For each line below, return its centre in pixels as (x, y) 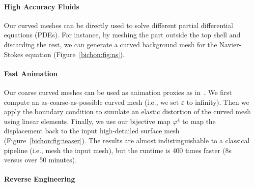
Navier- (230, 44)
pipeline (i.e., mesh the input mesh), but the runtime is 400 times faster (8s (118, 150)
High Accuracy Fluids (42, 6)
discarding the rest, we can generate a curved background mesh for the (111, 44)
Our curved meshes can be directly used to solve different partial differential (119, 25)
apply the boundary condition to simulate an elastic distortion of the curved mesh (127, 111)
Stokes (14, 54)
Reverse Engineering (40, 179)
